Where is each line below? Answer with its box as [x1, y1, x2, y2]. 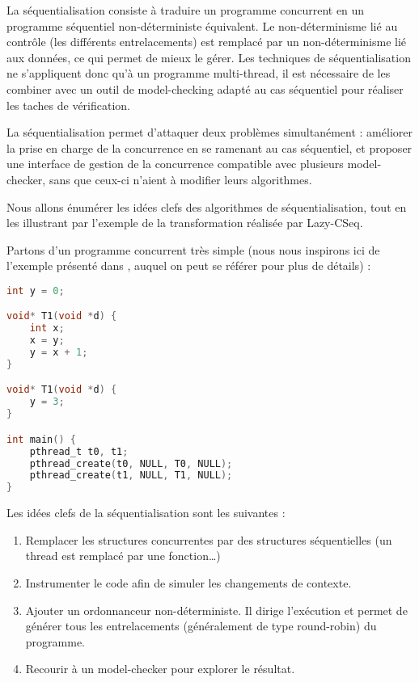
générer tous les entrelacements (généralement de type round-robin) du [25, 617, 377, 634]
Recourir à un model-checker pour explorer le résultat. [25, 660, 295, 677]
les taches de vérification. [6, 96, 131, 113]
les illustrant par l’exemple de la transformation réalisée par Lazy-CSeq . [6, 214, 363, 231]
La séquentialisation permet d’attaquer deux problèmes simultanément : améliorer [6, 124, 413, 141]
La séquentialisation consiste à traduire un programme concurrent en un [6, 2, 365, 18]
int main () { [6, 433, 76, 445]
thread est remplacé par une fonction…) [25, 547, 221, 564]
